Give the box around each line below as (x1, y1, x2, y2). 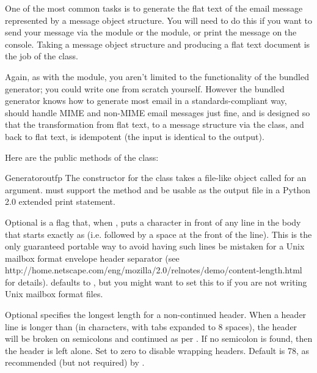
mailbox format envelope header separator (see (5, 251, 180, 264)
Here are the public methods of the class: (5, 150, 159, 163)
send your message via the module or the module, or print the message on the (5, 26, 297, 39)
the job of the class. (5, 50, 78, 62)
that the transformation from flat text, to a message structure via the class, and (5, 118, 304, 131)
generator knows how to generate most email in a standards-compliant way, (5, 94, 287, 107)
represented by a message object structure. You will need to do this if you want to (5, 13, 312, 26)
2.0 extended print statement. (5, 195, 115, 208)
